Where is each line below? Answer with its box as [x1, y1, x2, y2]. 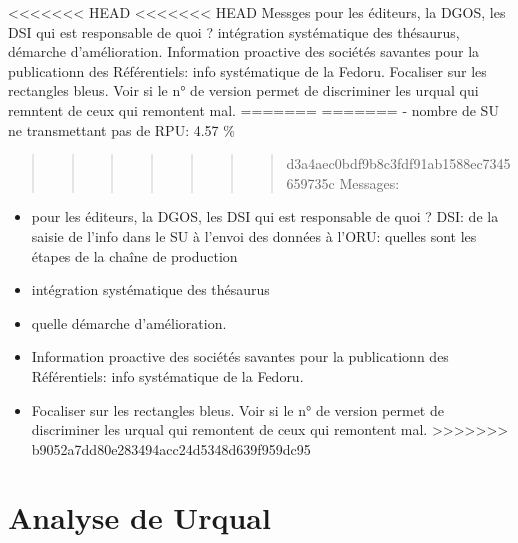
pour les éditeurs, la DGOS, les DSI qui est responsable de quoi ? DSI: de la [31, 206, 499, 227]
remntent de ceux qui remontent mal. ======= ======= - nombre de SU [8, 99, 499, 120]
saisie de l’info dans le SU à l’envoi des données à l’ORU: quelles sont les [31, 225, 477, 246]
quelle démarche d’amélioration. [31, 312, 227, 333]
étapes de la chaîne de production [31, 245, 238, 266]
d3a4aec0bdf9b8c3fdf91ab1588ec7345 [286, 153, 511, 174]
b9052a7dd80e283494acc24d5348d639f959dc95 [31, 438, 311, 459]
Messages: [339, 172, 400, 193]
